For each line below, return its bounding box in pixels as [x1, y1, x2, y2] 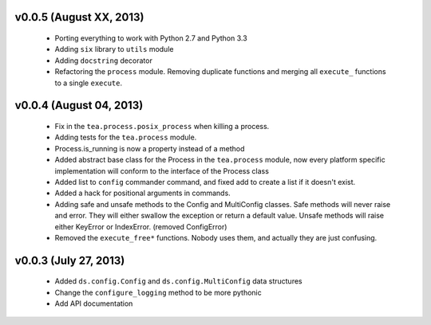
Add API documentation [54, 299, 133, 308]
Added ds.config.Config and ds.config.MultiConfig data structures [54, 276, 302, 286]
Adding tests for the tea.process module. [54, 132, 197, 143]
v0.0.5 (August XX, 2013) [14, 10, 144, 24]
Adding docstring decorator [54, 56, 153, 65]
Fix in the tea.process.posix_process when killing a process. [54, 121, 270, 131]
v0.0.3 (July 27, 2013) [14, 253, 125, 267]
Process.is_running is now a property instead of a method [54, 143, 245, 153]
